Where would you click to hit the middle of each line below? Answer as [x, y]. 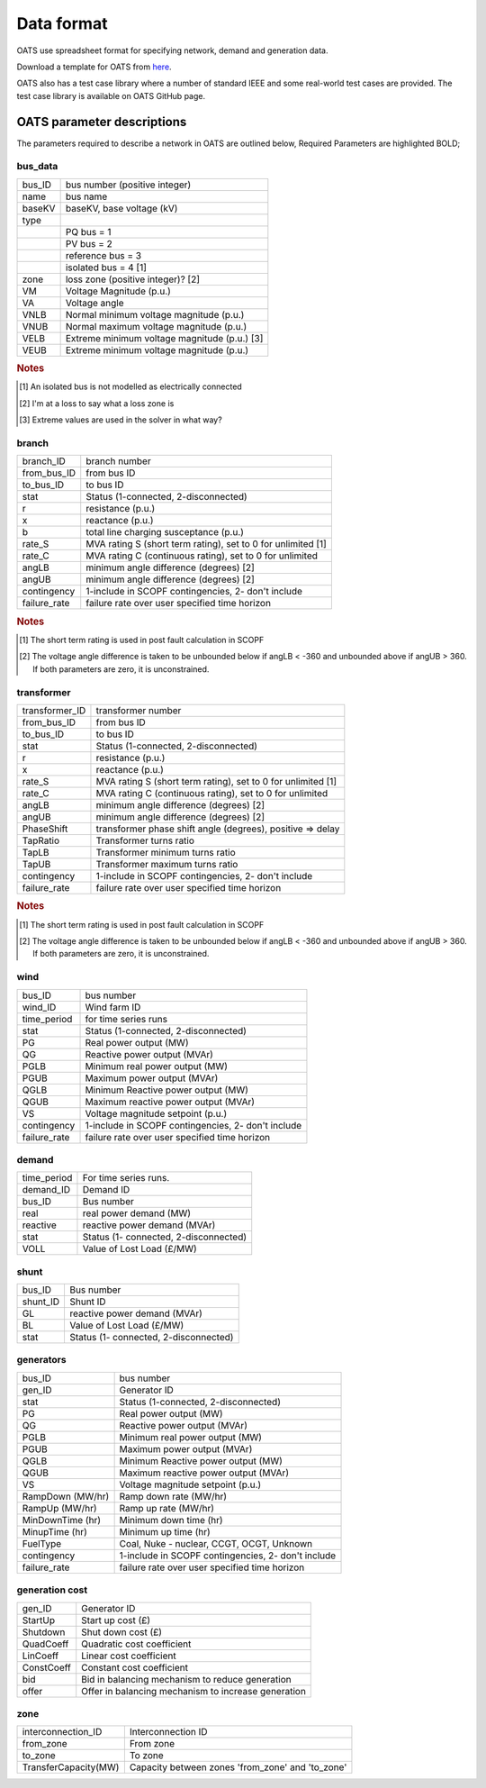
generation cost [52, 1590]
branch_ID [44, 461]
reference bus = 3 [103, 255]
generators [41, 1360]
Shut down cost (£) [121, 1632]
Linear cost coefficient [129, 1656]
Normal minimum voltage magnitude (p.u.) [155, 314]
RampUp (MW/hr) [60, 1508]
